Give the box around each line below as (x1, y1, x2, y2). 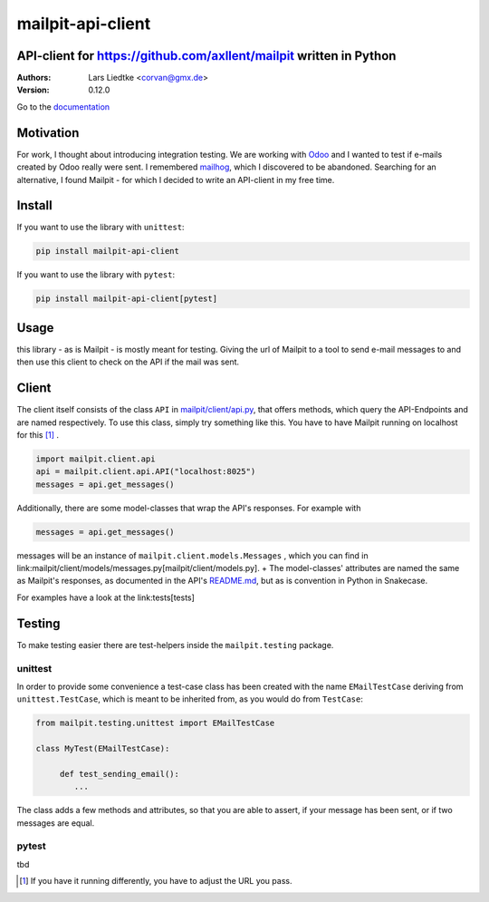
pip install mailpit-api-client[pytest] (35, 294, 217, 304)
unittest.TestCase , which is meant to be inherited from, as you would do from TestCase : (16, 693, 364, 704)
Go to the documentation (16, 101, 110, 112)
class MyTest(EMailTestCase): (35, 743, 170, 754)
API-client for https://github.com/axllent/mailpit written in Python (16, 48, 397, 63)
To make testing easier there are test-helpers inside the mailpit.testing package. (16, 639, 334, 650)
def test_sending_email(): (59, 769, 180, 779)
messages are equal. (16, 817, 95, 829)
